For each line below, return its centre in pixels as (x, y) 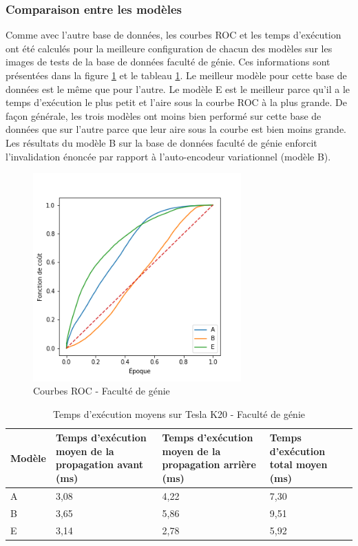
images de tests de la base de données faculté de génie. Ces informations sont (168, 62)
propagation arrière (209, 464)
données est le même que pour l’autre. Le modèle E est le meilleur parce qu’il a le (178, 88)
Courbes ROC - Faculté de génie (102, 391)
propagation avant (99, 464)
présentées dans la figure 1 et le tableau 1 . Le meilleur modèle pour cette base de (176, 75)
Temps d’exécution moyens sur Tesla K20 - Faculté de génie (179, 413)
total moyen (298, 464)
